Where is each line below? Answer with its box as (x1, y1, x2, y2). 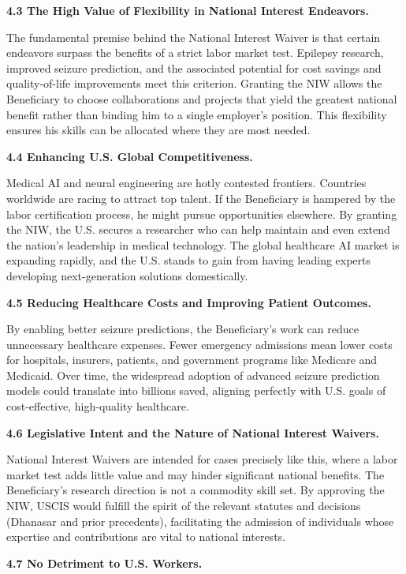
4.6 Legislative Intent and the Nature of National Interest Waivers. (6, 424, 379, 441)
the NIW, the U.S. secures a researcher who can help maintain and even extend (6, 221, 390, 238)
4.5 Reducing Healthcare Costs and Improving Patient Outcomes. (6, 294, 371, 310)
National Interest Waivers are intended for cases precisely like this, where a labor (6, 451, 398, 467)
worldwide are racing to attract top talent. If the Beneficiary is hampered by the (6, 189, 396, 206)
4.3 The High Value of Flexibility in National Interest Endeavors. (6, 2, 369, 18)
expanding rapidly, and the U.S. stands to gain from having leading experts (6, 252, 371, 268)
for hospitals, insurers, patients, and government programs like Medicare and (6, 351, 378, 368)
